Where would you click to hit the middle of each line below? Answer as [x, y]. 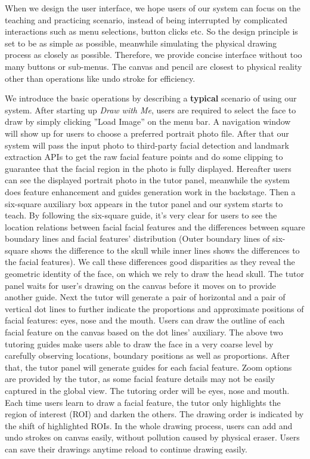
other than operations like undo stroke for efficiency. [100, 78]
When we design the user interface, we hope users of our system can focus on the [153, 8]
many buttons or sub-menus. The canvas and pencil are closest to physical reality [154, 66]
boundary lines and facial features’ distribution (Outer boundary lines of [137, 238]
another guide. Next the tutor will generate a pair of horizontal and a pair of [145, 297]
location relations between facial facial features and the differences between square [155, 227]
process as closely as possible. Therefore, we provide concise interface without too [154, 55]
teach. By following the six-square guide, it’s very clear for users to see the [141, 215]
